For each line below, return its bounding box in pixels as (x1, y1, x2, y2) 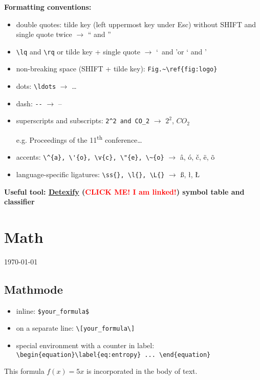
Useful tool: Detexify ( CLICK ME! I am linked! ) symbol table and (4, 186, 245, 197)
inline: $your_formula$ (16, 305, 90, 316)
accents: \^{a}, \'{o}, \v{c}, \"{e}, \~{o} (16, 151, 164, 162)
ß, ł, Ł (180, 168, 200, 179)
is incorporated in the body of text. (86, 366, 198, 376)
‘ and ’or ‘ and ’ (156, 46, 207, 56)
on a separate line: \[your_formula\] (16, 322, 135, 333)
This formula (4, 366, 45, 376)
